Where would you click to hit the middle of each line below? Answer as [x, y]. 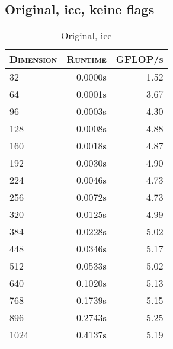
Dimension [33, 59]
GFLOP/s [140, 59]
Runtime [86, 59]
